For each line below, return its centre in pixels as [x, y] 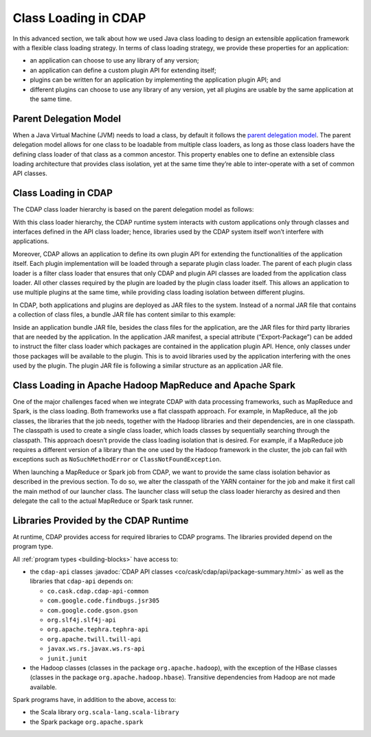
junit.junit [67, 658]
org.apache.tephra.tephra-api [98, 630]
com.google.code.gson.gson [92, 610]
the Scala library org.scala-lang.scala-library [104, 712]
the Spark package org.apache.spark [87, 722]
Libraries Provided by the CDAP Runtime [101, 520]
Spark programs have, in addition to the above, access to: [94, 700]
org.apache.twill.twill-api [94, 639]
